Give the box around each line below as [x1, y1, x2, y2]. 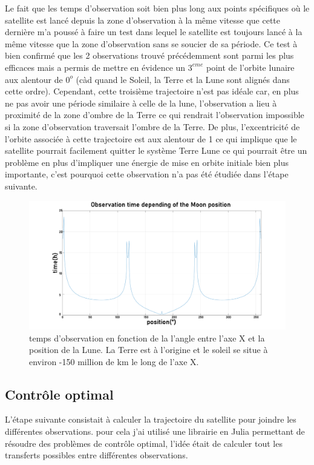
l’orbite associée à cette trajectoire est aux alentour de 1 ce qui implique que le [5, 132, 297, 145]
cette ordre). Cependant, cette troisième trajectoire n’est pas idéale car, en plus [5, 85, 299, 97]
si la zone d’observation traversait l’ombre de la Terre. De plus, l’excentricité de [5, 120, 300, 133]
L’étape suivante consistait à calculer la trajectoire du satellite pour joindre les [5, 413, 296, 426]
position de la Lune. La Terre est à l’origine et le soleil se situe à [29, 343, 268, 356]
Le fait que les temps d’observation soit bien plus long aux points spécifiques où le [5, 2, 310, 14]
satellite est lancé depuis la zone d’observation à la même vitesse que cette [5, 13, 281, 26]
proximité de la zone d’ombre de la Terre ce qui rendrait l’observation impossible [5, 108, 304, 121]
